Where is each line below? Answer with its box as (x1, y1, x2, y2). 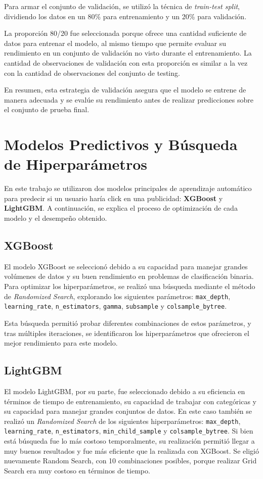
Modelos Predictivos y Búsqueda (4, 134, 238, 155)
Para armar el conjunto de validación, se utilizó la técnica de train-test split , (4, 1, 240, 11)
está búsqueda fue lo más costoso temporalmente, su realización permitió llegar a (4, 436, 255, 446)
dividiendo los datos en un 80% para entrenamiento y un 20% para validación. (4, 11, 247, 21)
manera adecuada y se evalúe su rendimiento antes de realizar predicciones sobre (4, 94, 253, 105)
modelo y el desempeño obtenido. (4, 213, 107, 223)
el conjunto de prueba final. (4, 104, 90, 115)
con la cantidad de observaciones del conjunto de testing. (4, 67, 180, 78)
